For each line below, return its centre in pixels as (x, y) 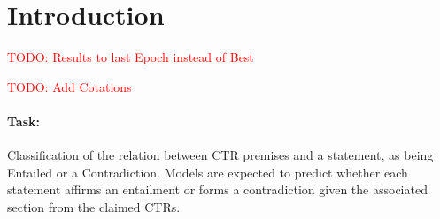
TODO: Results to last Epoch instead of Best (131, 57)
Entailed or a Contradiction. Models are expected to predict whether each (208, 172)
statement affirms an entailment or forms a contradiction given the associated (217, 189)
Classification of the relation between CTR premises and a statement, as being (220, 155)
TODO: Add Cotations (69, 86)
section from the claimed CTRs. (94, 206)
